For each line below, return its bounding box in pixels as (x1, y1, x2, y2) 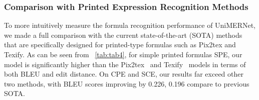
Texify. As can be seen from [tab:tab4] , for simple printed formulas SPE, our (4, 49, 242, 59)
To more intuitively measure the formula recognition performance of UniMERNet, (4, 20, 255, 30)
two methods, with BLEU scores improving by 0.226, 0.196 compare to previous (4, 78, 249, 89)
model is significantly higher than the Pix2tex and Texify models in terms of (4, 59, 246, 69)
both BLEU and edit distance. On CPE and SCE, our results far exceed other (4, 69, 243, 79)
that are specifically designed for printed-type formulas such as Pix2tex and (4, 39, 236, 50)
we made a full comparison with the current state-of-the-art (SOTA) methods (4, 29, 242, 40)
